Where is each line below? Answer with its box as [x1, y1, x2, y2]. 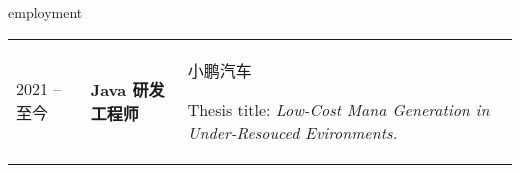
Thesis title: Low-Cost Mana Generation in [187, 97, 490, 121]
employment [8, 2, 83, 22]
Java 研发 [90, 77, 165, 101]
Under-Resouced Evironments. [187, 120, 398, 144]
